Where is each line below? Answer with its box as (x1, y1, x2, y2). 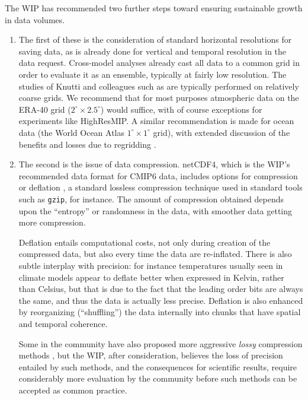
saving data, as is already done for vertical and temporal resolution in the (18, 45, 287, 57)
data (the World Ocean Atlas (18, 126, 125, 138)
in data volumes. (5, 13, 65, 26)
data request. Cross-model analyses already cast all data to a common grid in (18, 56, 300, 69)
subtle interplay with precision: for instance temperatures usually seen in (18, 259, 283, 271)
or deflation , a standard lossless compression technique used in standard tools (18, 181, 303, 193)
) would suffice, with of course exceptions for (100, 103, 262, 115)
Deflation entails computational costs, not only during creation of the (18, 236, 271, 248)
